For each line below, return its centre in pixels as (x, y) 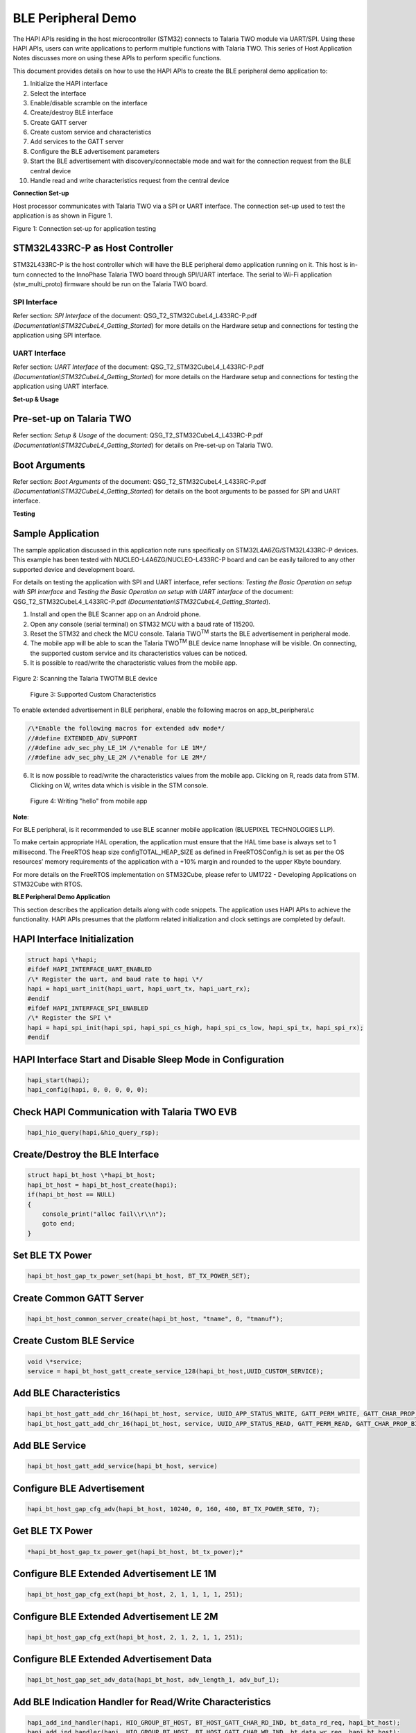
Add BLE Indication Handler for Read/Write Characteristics (142, 1702)
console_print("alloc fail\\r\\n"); (104, 1214)
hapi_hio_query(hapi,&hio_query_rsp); (93, 1132)
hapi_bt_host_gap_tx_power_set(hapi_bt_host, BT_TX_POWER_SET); (139, 1276)
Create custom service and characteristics (91, 132)
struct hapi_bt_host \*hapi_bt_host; (92, 1175)
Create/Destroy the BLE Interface (86, 1155)
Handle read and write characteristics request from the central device (130, 181)
